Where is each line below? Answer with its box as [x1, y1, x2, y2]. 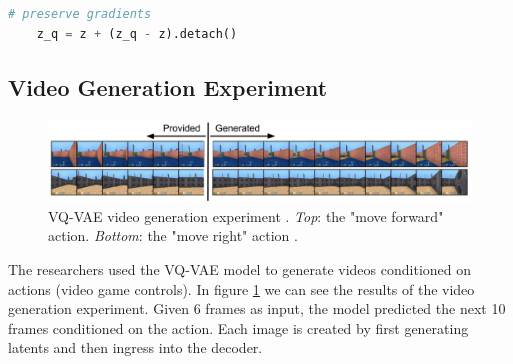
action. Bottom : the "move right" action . [48, 225, 298, 246]
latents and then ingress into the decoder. [8, 337, 263, 358]
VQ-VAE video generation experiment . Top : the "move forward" [48, 205, 444, 226]
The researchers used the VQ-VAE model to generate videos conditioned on [8, 258, 472, 279]
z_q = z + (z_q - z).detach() [36, 26, 238, 41]
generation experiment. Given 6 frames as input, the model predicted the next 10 [8, 298, 506, 319]
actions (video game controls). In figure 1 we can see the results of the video [8, 278, 475, 299]
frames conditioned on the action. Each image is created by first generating [8, 317, 469, 338]
